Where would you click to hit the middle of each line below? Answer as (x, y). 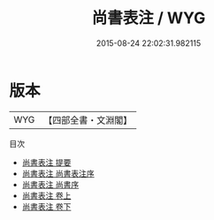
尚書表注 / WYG (149, 18)
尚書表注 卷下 (46, 206)
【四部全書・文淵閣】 (88, 120)
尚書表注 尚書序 (50, 184)
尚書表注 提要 (46, 162)
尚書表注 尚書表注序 (58, 173)
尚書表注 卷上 (46, 195)
